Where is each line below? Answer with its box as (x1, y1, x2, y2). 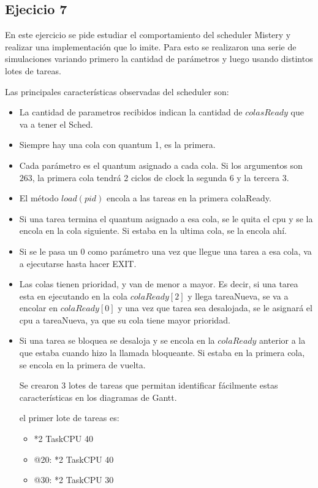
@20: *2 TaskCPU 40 (34, 452, 114, 465)
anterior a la (259, 334, 306, 347)
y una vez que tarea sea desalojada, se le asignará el (118, 301, 312, 314)
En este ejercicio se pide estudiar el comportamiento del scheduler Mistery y (5, 28, 291, 41)
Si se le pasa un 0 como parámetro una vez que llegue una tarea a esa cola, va (19, 244, 312, 257)
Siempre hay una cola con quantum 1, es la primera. (19, 138, 216, 151)
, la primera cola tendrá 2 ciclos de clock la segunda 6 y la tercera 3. (32, 171, 289, 184)
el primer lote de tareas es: (19, 411, 119, 424)
